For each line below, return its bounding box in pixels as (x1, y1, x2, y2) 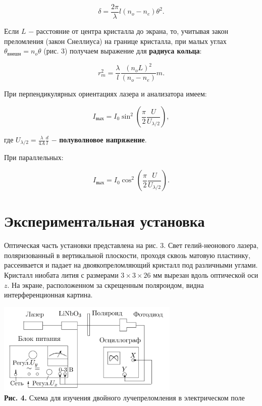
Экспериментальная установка (4, 211, 205, 231)
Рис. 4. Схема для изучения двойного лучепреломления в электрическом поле (4, 392, 245, 403)
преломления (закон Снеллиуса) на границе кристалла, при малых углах (4, 35, 227, 46)
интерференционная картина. (4, 289, 93, 300)
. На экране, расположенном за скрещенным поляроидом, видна (7, 279, 204, 290)
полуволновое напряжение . (59, 134, 147, 144)
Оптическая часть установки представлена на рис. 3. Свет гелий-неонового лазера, (4, 240, 258, 250)
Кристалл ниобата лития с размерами (4, 269, 119, 280)
